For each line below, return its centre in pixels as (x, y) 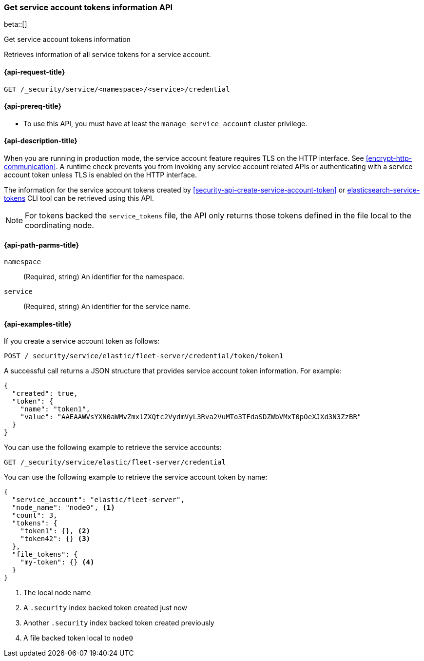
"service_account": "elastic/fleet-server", (98, 500)
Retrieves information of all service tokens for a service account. (107, 55)
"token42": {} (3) (55, 539)
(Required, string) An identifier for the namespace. (104, 277)
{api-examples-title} (38, 324)
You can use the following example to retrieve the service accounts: (113, 447)
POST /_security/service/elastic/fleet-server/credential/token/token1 (144, 356)
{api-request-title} (35, 72)
